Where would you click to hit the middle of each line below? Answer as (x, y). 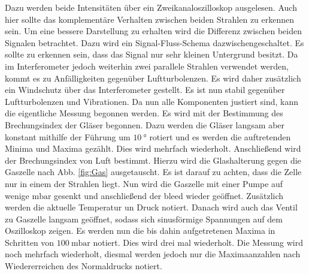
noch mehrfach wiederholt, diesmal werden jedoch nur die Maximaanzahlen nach (153, 254)
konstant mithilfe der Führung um (68, 136)
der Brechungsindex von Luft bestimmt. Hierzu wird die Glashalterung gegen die (153, 160)
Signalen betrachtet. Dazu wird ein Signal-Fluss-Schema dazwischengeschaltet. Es (154, 42)
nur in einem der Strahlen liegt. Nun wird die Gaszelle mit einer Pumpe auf (144, 183)
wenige (17, 195)
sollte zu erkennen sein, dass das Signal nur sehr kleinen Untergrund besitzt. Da (152, 54)
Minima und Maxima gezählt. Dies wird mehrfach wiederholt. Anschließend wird (153, 148)
